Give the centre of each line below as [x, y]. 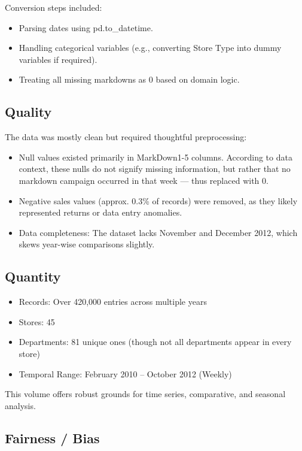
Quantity [33, 276]
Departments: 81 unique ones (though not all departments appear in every [155, 342]
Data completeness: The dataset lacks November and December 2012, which [158, 232]
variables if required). [58, 59]
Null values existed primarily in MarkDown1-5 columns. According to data [155, 157]
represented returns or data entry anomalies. [100, 212]
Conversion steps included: [54, 7]
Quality [28, 112]
